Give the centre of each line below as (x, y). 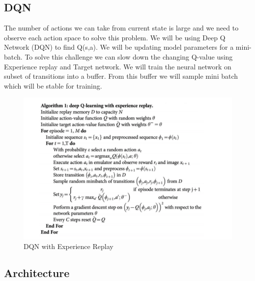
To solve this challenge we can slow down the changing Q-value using (129, 56)
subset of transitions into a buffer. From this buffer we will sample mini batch (121, 76)
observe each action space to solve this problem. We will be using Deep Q (115, 37)
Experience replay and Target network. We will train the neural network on (118, 66)
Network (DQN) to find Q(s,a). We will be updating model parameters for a (119, 47)
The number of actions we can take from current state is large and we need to (121, 28)
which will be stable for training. (53, 85)
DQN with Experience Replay (69, 246)
